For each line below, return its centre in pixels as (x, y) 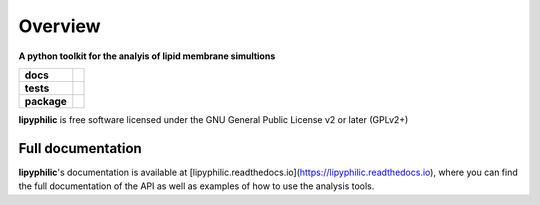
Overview (59, 26)
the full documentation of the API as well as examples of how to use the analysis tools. (196, 186)
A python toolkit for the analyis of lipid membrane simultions (147, 56)
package (45, 101)
